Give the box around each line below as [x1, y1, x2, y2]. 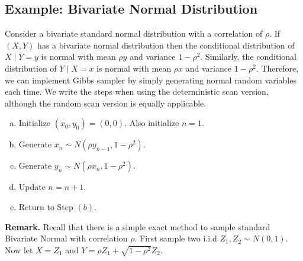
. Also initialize [124, 117, 179, 129]
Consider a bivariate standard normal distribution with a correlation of [5, 27, 263, 40]
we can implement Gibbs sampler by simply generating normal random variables [5, 73, 296, 86]
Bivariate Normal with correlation [5, 232, 128, 244]
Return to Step [18, 200, 73, 212]
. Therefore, [256, 62, 299, 74]
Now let [5, 243, 33, 256]
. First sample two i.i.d [134, 232, 217, 244]
